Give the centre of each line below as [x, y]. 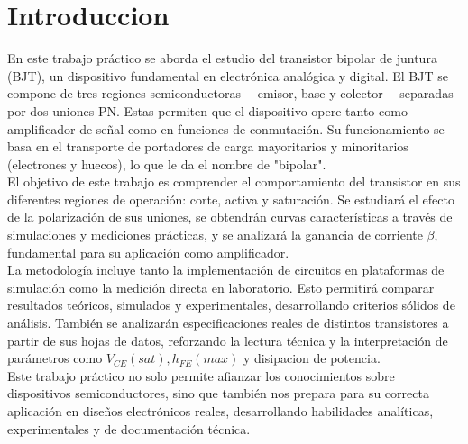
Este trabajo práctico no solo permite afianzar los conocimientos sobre [201, 375]
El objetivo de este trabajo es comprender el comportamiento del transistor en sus [234, 181]
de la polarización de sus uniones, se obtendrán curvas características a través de [230, 217]
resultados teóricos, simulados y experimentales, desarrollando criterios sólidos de [231, 305]
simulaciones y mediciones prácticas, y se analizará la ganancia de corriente [215, 235]
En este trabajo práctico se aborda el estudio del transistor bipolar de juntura [222, 58]
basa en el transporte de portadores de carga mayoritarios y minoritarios [208, 146]
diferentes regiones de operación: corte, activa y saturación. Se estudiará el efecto [231, 199]
